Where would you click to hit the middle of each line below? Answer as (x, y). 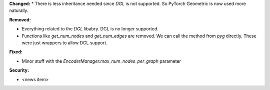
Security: (19, 70)
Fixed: (16, 52)
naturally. (19, 10)
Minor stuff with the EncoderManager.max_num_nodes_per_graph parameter (101, 61)
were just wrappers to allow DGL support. (64, 43)
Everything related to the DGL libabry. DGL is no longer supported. (90, 29)
